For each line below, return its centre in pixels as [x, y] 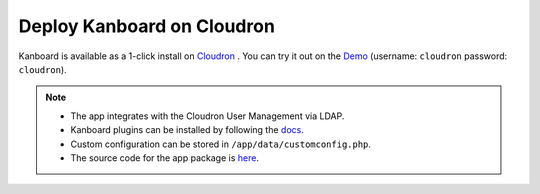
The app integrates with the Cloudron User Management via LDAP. [207, 116]
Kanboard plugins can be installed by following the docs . [187, 130]
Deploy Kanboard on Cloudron [146, 26]
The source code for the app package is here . [165, 157]
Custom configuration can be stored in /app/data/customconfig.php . [221, 144]
